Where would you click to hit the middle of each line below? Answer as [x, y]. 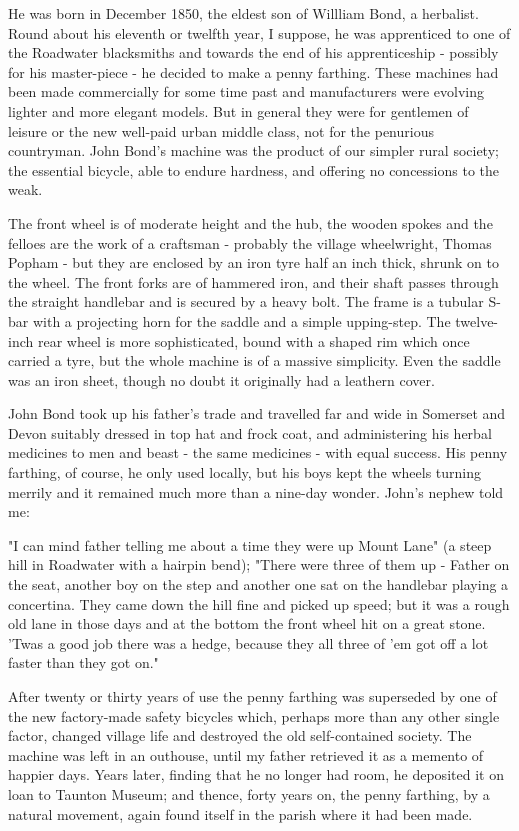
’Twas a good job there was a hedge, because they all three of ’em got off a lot [248, 642]
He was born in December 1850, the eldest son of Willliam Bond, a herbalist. [243, 13]
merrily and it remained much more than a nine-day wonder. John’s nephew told [256, 491]
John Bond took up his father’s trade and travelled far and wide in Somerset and [257, 413]
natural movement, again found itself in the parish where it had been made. [240, 813]
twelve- [477, 320]
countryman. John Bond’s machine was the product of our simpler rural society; [253, 150]
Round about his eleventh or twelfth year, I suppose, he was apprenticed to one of [259, 32]
